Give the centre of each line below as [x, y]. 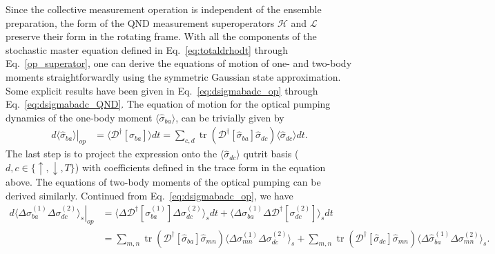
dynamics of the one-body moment [79, 117]
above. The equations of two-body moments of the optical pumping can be [163, 182]
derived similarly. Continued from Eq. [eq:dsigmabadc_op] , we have [149, 196]
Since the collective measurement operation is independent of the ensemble [164, 9]
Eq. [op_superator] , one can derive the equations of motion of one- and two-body [179, 63]
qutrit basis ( [271, 154]
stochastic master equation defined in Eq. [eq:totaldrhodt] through [147, 49]
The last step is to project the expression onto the [111, 154]
